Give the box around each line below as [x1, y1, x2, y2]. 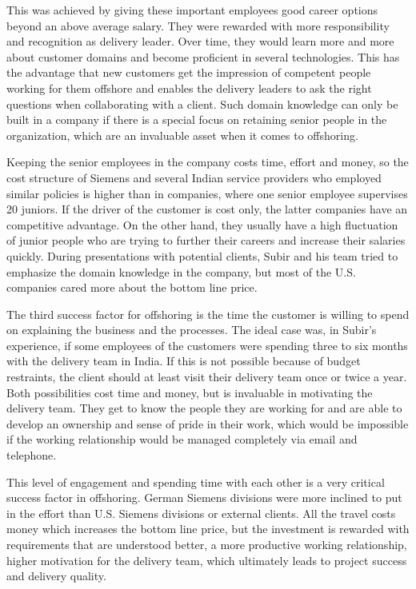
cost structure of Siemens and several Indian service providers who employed [6, 169, 382, 185]
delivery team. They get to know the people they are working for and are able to [6, 400, 402, 416]
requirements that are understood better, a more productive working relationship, [6, 536, 407, 552]
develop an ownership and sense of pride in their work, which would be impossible [6, 415, 409, 432]
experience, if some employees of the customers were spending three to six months [6, 336, 408, 353]
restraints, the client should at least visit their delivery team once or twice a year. [6, 368, 407, 385]
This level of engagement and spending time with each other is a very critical [6, 473, 385, 490]
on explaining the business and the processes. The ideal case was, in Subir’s [6, 321, 377, 338]
